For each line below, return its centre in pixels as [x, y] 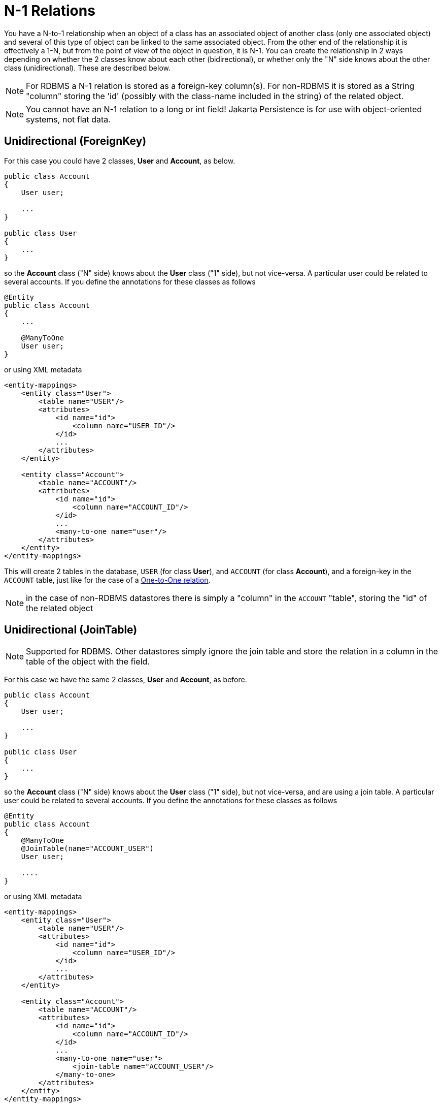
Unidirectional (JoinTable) [71, 630]
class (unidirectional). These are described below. [87, 68]
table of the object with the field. [88, 662]
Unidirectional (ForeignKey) [75, 141]
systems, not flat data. [68, 119]
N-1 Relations [50, 11]
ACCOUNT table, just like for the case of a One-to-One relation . [107, 580]
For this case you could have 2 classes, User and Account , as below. [120, 161]
